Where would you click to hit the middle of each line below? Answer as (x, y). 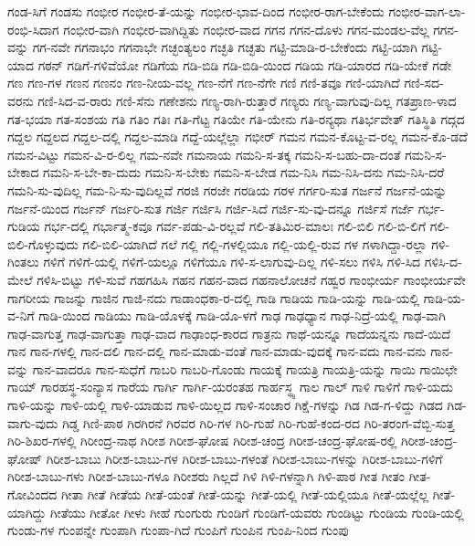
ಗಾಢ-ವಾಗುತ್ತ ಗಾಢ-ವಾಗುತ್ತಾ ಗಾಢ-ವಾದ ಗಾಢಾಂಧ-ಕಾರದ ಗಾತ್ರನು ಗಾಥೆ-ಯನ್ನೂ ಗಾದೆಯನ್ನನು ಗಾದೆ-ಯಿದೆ (229, 333)
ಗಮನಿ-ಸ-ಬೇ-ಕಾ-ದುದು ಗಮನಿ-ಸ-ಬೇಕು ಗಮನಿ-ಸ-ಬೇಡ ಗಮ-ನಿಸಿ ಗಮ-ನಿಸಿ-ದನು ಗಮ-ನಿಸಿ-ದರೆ (244, 172)
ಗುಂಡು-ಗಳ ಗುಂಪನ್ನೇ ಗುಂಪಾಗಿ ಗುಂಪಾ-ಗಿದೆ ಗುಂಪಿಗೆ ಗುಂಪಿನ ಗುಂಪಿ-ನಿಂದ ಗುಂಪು (178, 530)
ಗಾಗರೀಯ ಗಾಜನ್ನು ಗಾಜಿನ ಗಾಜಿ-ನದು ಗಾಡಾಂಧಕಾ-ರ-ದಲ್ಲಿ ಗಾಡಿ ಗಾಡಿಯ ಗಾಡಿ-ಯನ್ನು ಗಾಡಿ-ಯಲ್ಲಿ (214, 297)
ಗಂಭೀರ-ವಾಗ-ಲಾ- (427, 11)
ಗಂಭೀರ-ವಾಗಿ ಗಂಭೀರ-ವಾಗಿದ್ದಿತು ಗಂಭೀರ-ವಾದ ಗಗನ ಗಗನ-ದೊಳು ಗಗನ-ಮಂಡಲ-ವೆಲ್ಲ (246, 29)
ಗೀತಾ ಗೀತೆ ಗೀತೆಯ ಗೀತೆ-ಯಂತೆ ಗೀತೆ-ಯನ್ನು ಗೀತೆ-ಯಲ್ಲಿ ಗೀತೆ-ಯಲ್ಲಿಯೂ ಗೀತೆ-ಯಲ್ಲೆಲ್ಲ (245, 494)
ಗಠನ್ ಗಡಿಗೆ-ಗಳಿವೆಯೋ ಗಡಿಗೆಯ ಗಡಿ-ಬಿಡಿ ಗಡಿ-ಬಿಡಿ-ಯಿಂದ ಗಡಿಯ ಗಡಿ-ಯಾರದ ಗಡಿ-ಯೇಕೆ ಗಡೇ (245, 64)
